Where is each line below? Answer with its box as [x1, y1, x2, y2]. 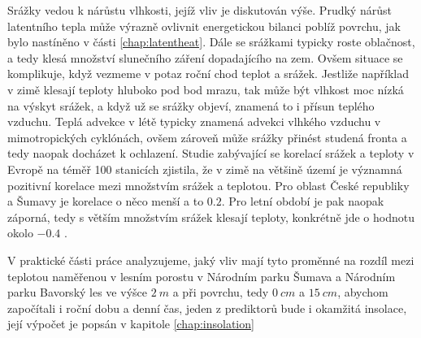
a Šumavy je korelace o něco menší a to [7, 193, 204, 210]
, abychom [337, 284, 388, 301]
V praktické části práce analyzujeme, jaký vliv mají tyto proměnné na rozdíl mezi [7, 251, 414, 268]
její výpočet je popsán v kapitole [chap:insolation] [7, 315, 254, 332]
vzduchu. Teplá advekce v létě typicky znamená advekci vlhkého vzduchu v [7, 113, 381, 130]
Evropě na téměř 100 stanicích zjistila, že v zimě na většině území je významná [7, 160, 402, 177]
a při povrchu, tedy [172, 284, 269, 301]
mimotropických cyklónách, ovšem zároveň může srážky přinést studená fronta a [7, 128, 407, 145]
